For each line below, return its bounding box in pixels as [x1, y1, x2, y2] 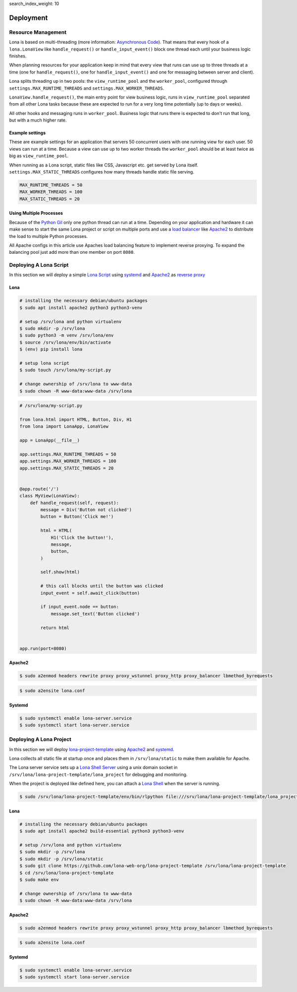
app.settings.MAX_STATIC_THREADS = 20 [19, 465, 114, 471]
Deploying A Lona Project [9, 736, 72, 743]
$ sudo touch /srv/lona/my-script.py [19, 367, 111, 373]
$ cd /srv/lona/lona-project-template [19, 870, 114, 875]
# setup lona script [19, 360, 69, 366]
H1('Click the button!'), [50, 534, 114, 540]
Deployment [9, 13, 48, 22]
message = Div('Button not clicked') [40, 507, 132, 513]
